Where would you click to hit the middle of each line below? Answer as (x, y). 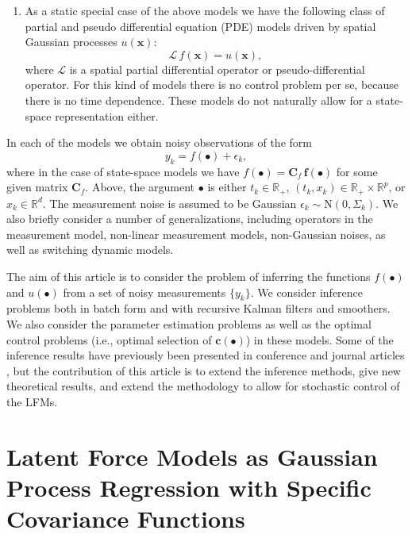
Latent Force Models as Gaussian (192, 456)
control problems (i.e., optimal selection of (109, 339)
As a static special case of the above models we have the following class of (205, 10)
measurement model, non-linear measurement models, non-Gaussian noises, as (196, 234)
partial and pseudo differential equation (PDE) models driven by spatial (200, 26)
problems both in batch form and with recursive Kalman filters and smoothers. (198, 308)
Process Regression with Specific (189, 487)
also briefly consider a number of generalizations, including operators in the (190, 219)
